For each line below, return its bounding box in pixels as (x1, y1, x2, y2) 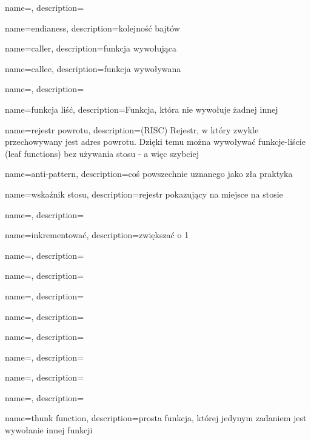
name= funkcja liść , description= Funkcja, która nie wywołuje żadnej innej (5, 102, 278, 115)
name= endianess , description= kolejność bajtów (5, 21, 180, 34)
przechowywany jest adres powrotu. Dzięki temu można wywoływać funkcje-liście (5, 135, 306, 148)
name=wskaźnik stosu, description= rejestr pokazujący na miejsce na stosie (5, 187, 283, 200)
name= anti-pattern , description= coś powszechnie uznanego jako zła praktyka (5, 167, 293, 180)
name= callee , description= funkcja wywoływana (5, 62, 181, 75)
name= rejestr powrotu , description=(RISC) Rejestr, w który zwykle (5, 123, 259, 136)
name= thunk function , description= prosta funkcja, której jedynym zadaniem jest (5, 412, 307, 424)
